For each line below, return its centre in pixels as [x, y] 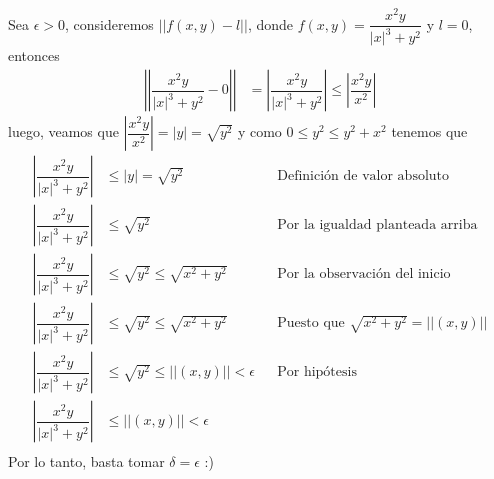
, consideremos [109, 23]
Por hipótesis [317, 372]
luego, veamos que [63, 131]
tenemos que [429, 131]
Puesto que [311, 323]
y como [259, 131]
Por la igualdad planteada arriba [377, 225]
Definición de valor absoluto [363, 176]
